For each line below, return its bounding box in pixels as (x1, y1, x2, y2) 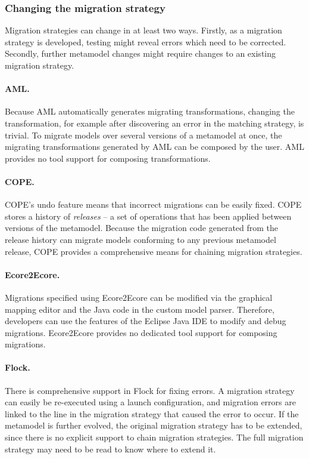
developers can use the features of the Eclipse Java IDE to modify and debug (5, 315, 286, 327)
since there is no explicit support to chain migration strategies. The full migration (5, 431, 304, 443)
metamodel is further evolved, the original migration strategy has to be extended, (5, 419, 302, 432)
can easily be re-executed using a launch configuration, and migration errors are (5, 396, 296, 408)
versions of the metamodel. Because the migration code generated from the (5, 221, 279, 234)
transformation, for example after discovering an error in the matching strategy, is (5, 116, 304, 129)
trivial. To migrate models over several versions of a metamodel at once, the (5, 128, 282, 141)
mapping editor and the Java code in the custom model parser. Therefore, (5, 303, 274, 315)
